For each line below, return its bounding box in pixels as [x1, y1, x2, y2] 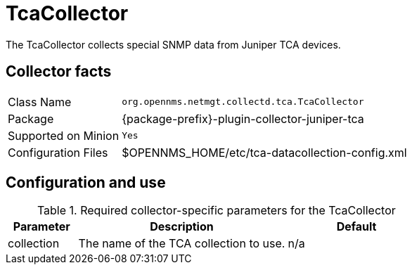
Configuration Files [8, 145, 108, 160]
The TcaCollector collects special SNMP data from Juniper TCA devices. [6, 38, 341, 51]
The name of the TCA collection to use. [78, 236, 285, 251]
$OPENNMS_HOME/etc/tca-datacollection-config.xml [122, 145, 407, 160]
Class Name [8, 94, 72, 109]
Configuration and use [6, 174, 166, 192]
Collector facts [6, 63, 112, 81]
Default [336, 219, 377, 234]
